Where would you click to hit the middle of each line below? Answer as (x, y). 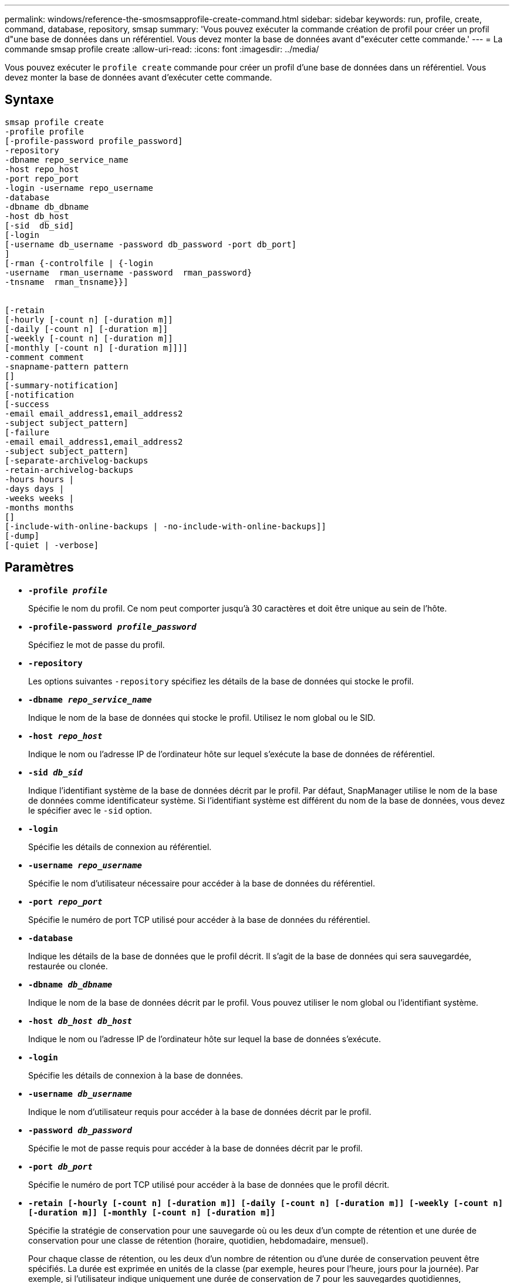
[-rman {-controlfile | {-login (79, 263)
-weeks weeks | (40, 498)
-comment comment (44, 357)
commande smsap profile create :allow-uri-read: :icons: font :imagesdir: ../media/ (162, 49)
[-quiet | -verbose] (52, 545)
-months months (40, 507)
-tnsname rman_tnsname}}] (67, 282)
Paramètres (39, 567)
